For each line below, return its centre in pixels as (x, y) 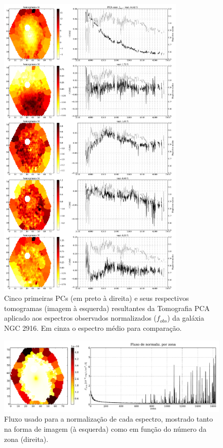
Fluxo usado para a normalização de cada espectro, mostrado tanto (109, 419)
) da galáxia (186, 318)
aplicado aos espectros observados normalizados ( (80, 318)
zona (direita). (26, 439)
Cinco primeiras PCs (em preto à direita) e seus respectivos (97, 298)
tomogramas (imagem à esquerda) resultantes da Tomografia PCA (107, 308)
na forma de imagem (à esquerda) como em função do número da (105, 429)
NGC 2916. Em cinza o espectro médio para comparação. (93, 328)
